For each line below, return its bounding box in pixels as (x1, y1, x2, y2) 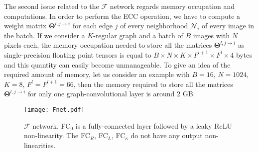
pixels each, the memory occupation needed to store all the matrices (4, 40, 212, 50)
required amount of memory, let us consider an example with (4, 69, 190, 79)
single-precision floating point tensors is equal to (4, 49, 151, 60)
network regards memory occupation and (110, 1, 235, 11)
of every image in (201, 20, 255, 31)
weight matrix (4, 20, 47, 31)
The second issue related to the (4, 1, 99, 11)
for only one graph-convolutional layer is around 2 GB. (28, 88, 195, 99)
